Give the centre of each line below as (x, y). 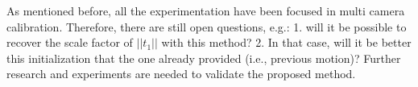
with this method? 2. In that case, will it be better (286, 42)
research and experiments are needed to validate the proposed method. (181, 74)
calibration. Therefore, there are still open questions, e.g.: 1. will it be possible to (207, 26)
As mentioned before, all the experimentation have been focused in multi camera (206, 10)
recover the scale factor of (70, 42)
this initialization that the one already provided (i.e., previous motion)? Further (204, 58)
